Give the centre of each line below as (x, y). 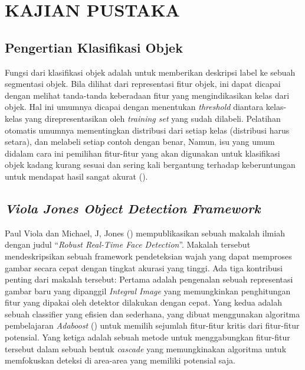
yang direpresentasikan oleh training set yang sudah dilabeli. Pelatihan (153, 118)
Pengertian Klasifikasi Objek (94, 47)
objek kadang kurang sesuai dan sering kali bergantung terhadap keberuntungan (150, 165)
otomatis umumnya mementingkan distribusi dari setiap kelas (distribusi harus (147, 130)
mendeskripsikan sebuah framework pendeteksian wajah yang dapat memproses (148, 256)
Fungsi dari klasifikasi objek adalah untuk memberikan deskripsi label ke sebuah (150, 72)
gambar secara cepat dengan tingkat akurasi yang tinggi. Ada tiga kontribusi (144, 267)
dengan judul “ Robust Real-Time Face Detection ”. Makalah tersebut (128, 244)
